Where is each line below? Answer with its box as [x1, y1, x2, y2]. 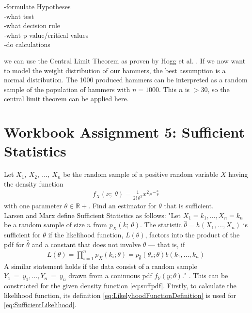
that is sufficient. [164, 201, 214, 211]
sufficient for [4, 230, 41, 240]
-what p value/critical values [4, 30, 89, 40]
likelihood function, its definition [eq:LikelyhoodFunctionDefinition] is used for [4, 290, 236, 300]
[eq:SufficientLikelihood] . [4, 299, 77, 310]
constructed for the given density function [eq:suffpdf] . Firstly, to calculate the [4, 281, 236, 291]
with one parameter [4, 201, 62, 211]
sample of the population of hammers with [4, 84, 130, 94]
